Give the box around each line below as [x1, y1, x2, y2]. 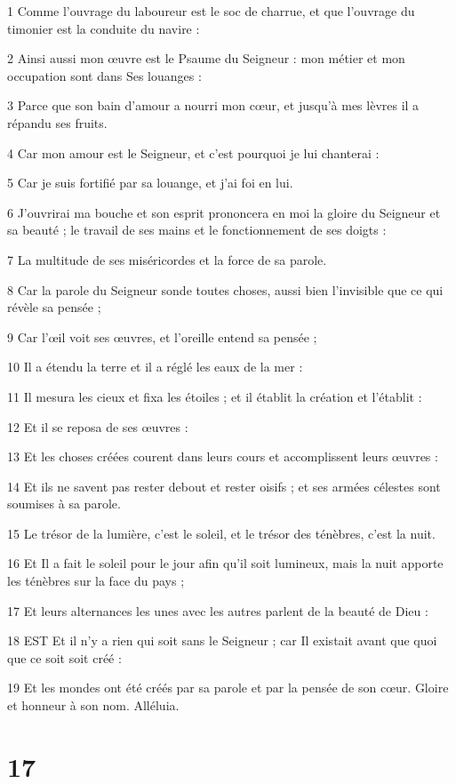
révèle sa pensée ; [7, 298, 101, 316]
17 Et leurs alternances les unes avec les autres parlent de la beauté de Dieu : [7, 601, 428, 620]
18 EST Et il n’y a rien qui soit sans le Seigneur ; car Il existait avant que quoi [7, 631, 437, 650]
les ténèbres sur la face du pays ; [7, 572, 185, 590]
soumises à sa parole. [7, 494, 121, 513]
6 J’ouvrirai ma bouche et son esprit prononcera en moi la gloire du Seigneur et [7, 203, 441, 221]
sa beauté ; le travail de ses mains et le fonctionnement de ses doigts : [7, 220, 387, 239]
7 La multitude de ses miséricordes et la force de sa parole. [7, 250, 327, 268]
